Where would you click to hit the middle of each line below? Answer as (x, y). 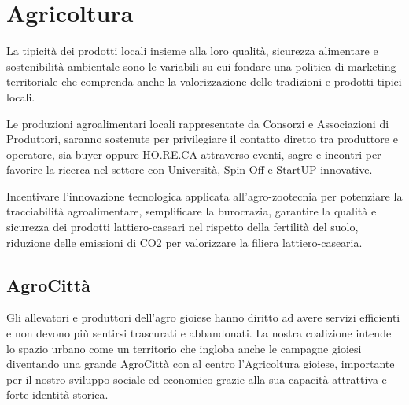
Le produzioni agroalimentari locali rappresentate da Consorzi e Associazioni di (198, 123)
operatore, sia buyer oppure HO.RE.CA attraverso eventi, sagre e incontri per (194, 154)
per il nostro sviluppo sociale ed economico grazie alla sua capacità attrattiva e (197, 379)
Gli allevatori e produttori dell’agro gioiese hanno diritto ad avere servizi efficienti (203, 317)
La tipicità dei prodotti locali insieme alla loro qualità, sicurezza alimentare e (192, 51)
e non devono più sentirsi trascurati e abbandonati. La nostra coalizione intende (199, 333)
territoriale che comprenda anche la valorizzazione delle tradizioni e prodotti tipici (204, 81)
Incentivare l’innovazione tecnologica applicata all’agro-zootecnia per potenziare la (204, 195)
